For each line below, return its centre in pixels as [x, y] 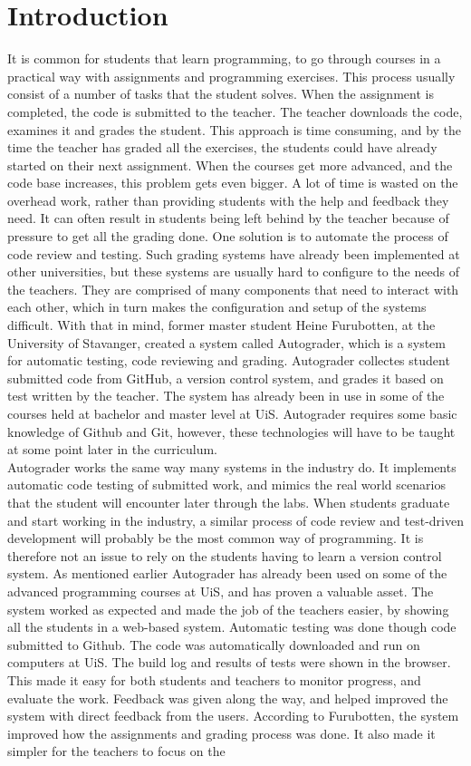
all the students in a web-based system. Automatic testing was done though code [232, 627]
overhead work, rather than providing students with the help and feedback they [228, 200]
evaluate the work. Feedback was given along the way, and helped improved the [228, 698]
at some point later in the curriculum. [112, 449]
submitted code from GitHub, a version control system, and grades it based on [226, 378]
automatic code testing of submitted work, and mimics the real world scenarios [226, 485]
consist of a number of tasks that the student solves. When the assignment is [221, 94]
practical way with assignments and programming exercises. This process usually [231, 76]
